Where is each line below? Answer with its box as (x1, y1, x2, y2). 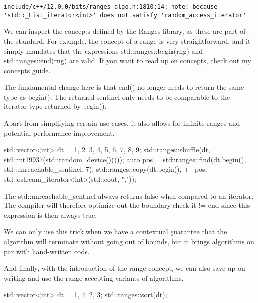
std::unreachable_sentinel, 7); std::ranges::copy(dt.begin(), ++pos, (4, 164, 207, 174)
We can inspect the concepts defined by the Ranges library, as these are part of (4, 26, 246, 36)
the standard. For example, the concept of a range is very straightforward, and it (4, 35, 251, 46)
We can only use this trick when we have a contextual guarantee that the (4, 226, 227, 237)
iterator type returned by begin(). (4, 101, 107, 111)
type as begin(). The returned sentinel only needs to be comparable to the (4, 91, 230, 101)
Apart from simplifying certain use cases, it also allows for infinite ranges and (4, 118, 240, 128)
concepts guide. (4, 65, 51, 75)
